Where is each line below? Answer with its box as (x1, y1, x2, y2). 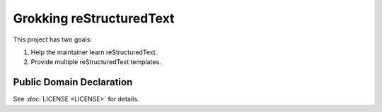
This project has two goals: (13, 35, 92, 44)
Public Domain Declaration (13, 76, 133, 88)
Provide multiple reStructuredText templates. (30, 58, 162, 66)
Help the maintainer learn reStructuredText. (30, 48, 158, 56)
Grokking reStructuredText (13, 11, 175, 26)
